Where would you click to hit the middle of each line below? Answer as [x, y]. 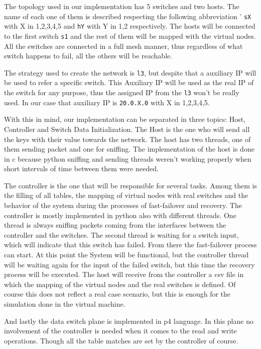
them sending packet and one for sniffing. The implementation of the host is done [129, 149]
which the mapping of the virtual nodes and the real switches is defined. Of [120, 284]
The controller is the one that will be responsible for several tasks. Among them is [130, 185]
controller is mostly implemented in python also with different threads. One [120, 215]
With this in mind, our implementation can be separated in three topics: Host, [125, 119]
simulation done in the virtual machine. [65, 304]
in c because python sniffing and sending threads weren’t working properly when [128, 158]
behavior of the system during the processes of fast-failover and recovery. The [123, 205]
